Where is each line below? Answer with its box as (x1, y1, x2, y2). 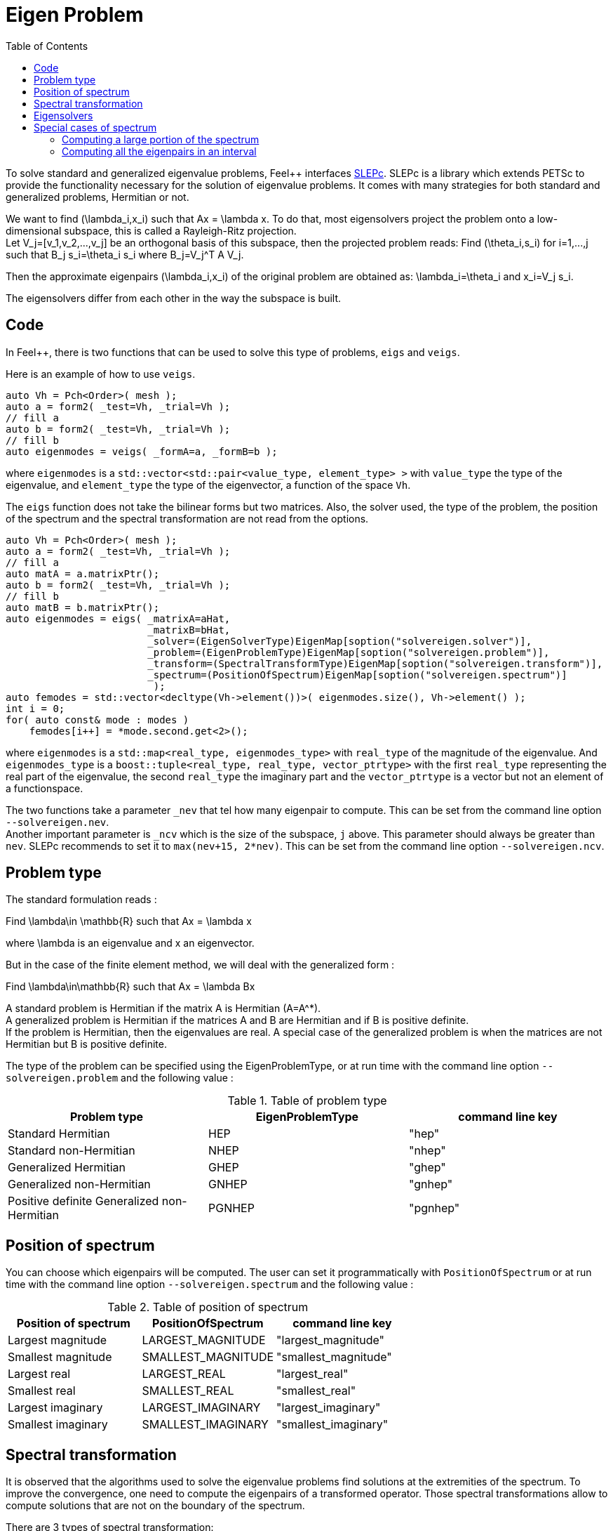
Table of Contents (6, 39, 88, 52)
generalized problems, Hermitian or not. (6, 190, 189, 203)
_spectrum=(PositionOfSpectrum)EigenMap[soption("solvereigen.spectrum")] (147, 669, 567, 681)
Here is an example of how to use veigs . (6, 367, 196, 380)
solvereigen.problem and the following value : (6, 1072, 234, 1084)
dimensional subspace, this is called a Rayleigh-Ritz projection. (6, 224, 297, 237)
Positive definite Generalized (8, 1194, 159, 1209)
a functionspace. (6, 782, 83, 794)
